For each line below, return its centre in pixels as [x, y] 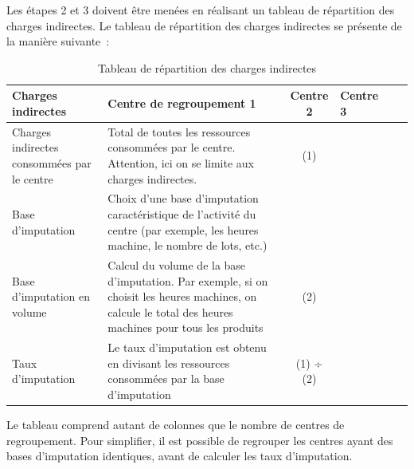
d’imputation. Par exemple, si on [188, 280]
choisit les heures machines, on [182, 296]
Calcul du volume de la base [177, 265]
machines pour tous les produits [186, 327]
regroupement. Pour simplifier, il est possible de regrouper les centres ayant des [200, 440]
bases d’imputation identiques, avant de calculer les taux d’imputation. [180, 456]
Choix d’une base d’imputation [183, 198]
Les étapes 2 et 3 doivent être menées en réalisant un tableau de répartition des [201, 10]
